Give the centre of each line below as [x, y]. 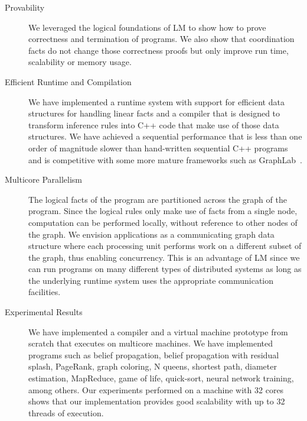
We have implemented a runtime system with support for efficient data [156, 101]
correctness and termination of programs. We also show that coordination [161, 39]
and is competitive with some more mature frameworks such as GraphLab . [166, 159]
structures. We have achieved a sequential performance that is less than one [165, 136]
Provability [25, 7]
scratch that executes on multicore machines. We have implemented [151, 343]
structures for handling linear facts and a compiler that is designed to [154, 113]
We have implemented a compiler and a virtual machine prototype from [158, 331]
